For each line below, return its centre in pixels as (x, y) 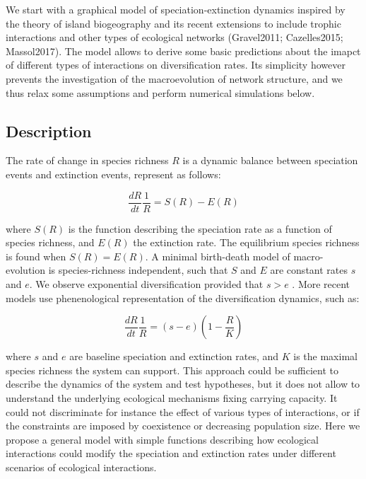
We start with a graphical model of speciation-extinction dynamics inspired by (176, 9)
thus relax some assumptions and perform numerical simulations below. (160, 92)
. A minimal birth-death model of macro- (234, 256)
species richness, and (50, 242)
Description (49, 131)
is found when (36, 256)
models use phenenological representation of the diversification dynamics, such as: (183, 298)
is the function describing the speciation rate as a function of (200, 228)
